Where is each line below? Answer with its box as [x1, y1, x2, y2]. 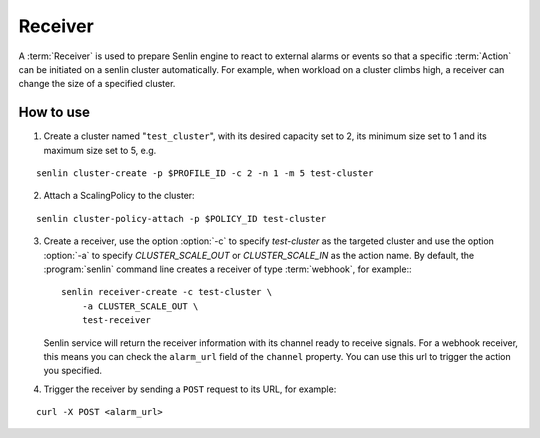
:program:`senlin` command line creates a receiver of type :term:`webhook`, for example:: [43, 263, 412, 275]
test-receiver [81, 315, 152, 326]
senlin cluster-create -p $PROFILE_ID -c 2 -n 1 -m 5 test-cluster [36, 168, 374, 179]
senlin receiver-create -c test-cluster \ [61, 286, 273, 298]
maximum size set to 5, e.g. [43, 144, 157, 156]
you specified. [43, 365, 103, 377]
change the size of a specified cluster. [18, 78, 176, 90]
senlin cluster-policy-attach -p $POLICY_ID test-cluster [36, 213, 327, 224]
